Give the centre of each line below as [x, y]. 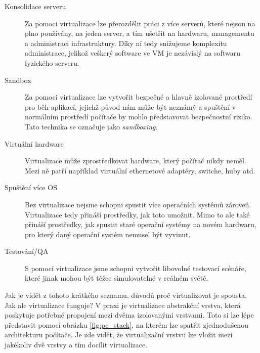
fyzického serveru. [52, 62]
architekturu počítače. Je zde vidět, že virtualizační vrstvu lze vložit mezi [119, 335]
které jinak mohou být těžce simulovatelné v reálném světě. [117, 278]
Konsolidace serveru [35, 6]
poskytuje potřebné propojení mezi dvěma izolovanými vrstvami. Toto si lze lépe [129, 315]
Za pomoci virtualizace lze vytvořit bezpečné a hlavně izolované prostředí [139, 97]
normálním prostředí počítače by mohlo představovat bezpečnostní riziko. [139, 117]
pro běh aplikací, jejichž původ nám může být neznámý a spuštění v [131, 106]
